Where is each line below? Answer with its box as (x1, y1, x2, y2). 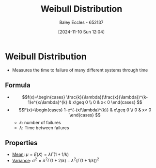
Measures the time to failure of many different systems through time (12, 67, 148, 73)
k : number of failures (19, 119, 62, 125)
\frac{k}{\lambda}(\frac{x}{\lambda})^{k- (66, 94, 148, 100)
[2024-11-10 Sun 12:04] (58, 29, 105, 34)
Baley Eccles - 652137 (59, 19, 104, 25)
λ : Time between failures (19, 125, 69, 131)
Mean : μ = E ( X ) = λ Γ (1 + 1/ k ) (12, 151, 69, 157)
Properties (5, 138, 38, 147)
